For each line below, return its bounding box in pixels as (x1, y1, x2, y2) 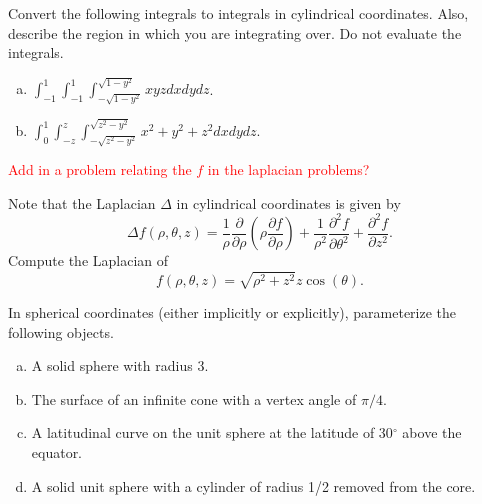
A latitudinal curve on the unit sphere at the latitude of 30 (31, 422, 393, 443)
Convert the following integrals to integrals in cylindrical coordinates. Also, (8, 3, 469, 23)
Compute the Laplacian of (8, 250, 169, 271)
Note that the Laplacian (8, 192, 156, 213)
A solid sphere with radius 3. (31, 355, 209, 376)
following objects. (8, 321, 114, 342)
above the (402, 422, 462, 443)
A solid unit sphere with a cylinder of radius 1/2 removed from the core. (31, 475, 476, 496)
